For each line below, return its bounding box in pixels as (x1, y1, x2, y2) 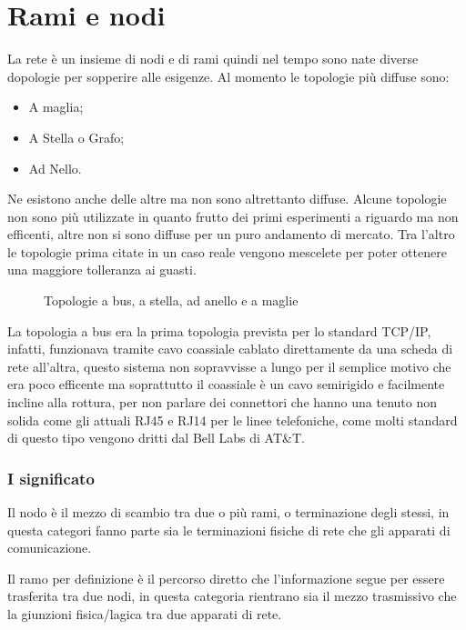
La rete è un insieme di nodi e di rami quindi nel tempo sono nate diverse (7, 49, 419, 68)
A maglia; (28, 97, 84, 116)
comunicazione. (7, 538, 92, 557)
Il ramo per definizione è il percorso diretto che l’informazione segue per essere (7, 568, 445, 587)
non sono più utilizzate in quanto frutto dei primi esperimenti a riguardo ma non (7, 206, 459, 225)
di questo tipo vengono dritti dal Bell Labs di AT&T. (7, 428, 305, 447)
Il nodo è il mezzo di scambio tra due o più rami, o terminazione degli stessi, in (7, 503, 450, 522)
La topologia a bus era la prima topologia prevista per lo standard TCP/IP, (7, 321, 431, 340)
